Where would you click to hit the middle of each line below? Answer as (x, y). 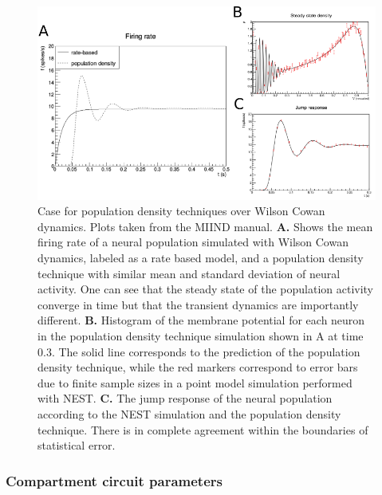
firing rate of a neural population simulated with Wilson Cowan (193, 242)
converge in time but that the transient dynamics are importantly (198, 304)
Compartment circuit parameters (114, 480)
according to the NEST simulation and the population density (189, 413)
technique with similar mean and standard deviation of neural (189, 273)
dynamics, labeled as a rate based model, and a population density (201, 258)
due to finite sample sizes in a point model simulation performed (195, 382)
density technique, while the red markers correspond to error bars (198, 367)
